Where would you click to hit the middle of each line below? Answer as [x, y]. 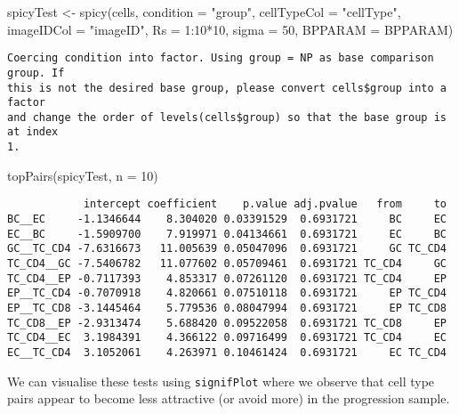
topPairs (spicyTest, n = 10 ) [83, 175]
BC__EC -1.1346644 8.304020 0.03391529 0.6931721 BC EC [227, 219]
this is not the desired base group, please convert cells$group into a [227, 88]
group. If [36, 73]
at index [33, 132]
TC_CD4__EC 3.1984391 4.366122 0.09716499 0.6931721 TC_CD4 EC [227, 338]
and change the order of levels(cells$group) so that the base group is [227, 117]
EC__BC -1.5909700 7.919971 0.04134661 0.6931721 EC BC [227, 234]
